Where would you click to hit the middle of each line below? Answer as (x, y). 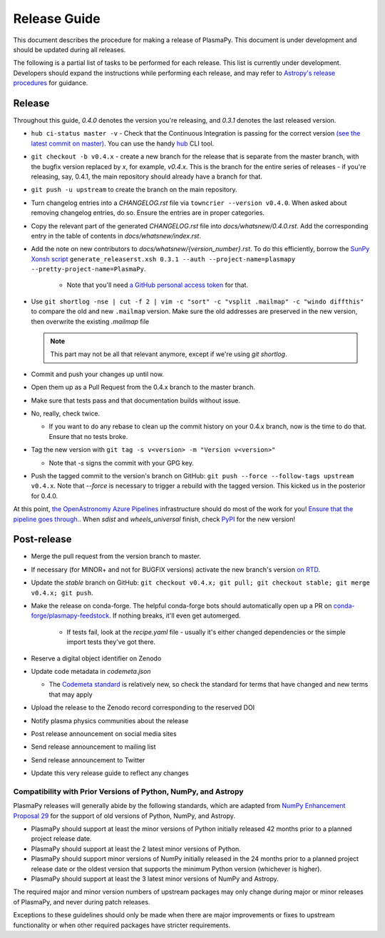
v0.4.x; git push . (62, 592)
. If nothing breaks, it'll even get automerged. (175, 616)
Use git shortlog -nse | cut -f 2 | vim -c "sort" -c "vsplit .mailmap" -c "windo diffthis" (197, 301)
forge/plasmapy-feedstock (70, 616)
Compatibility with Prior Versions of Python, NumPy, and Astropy (128, 791)
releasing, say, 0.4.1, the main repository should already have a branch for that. (147, 176)
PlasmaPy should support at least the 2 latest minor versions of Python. (136, 849)
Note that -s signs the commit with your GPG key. (121, 463)
